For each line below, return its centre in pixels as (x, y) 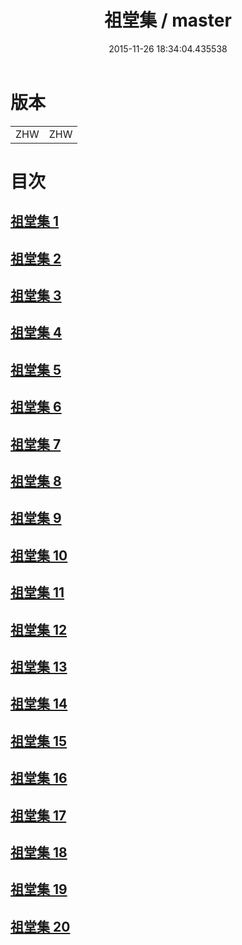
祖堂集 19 (39, 889)
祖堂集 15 (39, 741)
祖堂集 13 (39, 666)
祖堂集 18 (39, 852)
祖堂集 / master (168, 20)
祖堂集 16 (39, 778)
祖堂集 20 (40, 926)
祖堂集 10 (39, 555)
